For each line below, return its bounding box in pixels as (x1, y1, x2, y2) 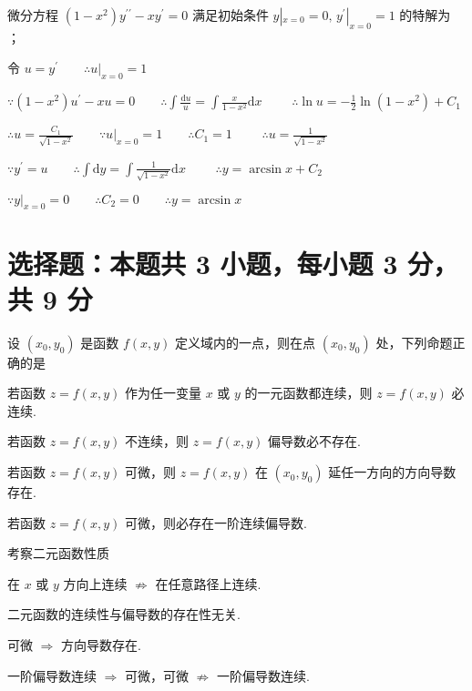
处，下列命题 (375, 332, 453, 351)
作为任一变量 (124, 383, 201, 402)
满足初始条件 (191, 5, 269, 24)
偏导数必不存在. (267, 432, 361, 451)
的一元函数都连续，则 (244, 383, 373, 402)
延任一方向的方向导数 (328, 462, 457, 482)
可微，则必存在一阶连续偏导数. (124, 513, 307, 532)
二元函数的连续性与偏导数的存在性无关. (7, 605, 241, 624)
